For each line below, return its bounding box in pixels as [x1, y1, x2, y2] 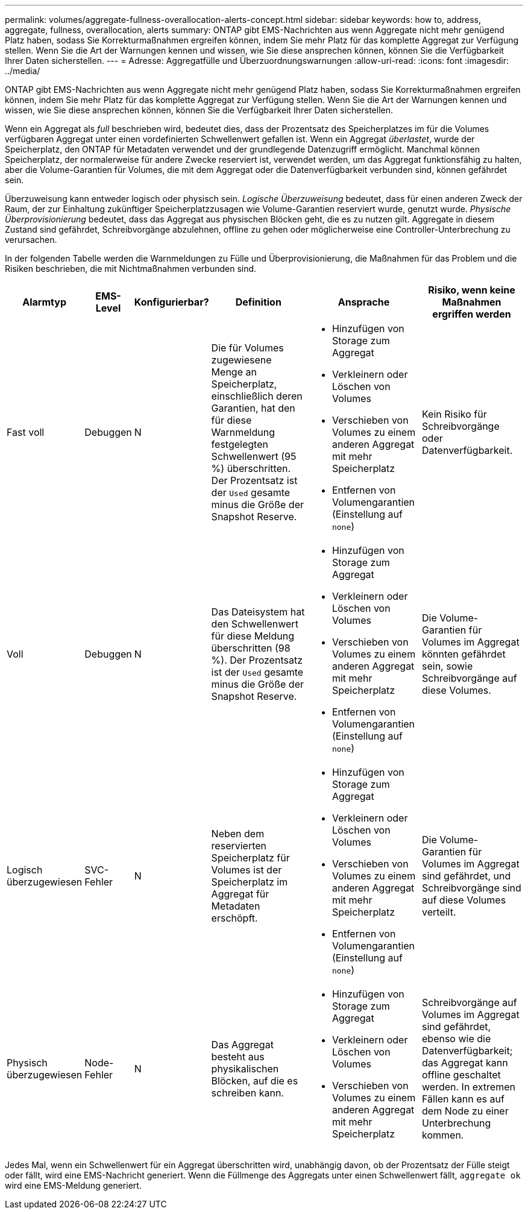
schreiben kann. [211, 1087, 284, 1099]
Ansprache [338, 296, 390, 308]
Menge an [211, 366, 257, 378]
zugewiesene [211, 354, 272, 366]
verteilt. [422, 906, 456, 918]
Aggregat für [211, 888, 269, 900]
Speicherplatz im [211, 876, 288, 888]
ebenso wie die [422, 1033, 491, 1045]
